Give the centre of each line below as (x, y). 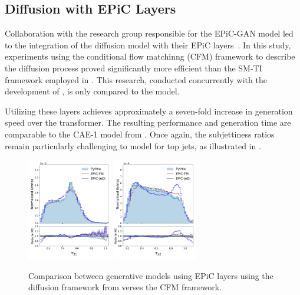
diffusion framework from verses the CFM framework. (125, 287)
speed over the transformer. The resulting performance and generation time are (148, 122)
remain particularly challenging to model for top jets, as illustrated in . (133, 145)
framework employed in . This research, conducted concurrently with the (136, 79)
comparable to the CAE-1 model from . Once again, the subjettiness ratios (140, 134)
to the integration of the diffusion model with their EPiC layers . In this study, (148, 45)
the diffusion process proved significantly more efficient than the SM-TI (133, 68)
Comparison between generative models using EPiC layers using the (151, 275)
